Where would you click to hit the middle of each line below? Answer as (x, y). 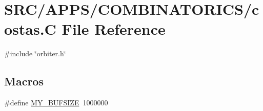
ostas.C (30, 29)
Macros (24, 81)
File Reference (114, 29)
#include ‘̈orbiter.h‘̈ (35, 53)
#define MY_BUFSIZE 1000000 (56, 103)
